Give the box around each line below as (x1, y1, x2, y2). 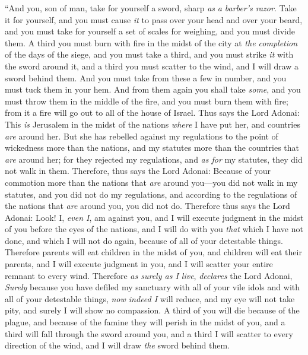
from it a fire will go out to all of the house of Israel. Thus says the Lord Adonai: (5, 106, 300, 119)
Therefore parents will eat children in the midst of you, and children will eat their (5, 246, 302, 258)
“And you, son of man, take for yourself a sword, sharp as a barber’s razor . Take (5, 2, 297, 14)
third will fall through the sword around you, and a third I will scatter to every (5, 327, 293, 340)
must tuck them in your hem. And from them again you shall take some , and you (5, 83, 301, 96)
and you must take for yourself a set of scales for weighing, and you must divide (5, 25, 296, 37)
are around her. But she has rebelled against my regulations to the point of (5, 129, 278, 142)
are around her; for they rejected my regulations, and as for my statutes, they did (5, 153, 303, 165)
